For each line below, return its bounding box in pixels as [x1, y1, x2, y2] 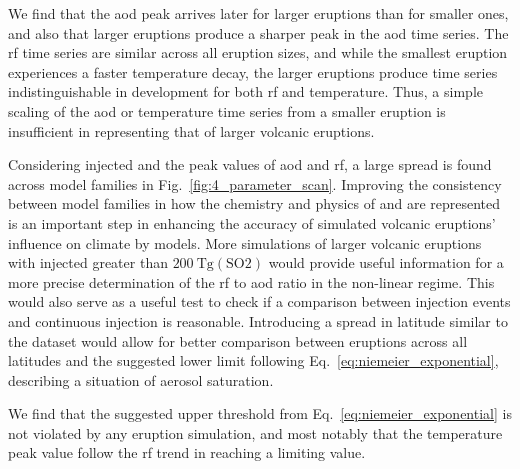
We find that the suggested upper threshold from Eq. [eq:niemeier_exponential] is [8, 403, 512, 424]
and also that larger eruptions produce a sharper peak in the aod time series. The [8, 22, 509, 43]
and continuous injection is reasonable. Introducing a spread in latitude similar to [8, 310, 508, 331]
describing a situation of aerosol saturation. [8, 369, 274, 390]
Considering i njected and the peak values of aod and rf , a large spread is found [8, 154, 492, 175]
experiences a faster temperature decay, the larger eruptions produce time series [8, 61, 498, 82]
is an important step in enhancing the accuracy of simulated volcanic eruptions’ [8, 212, 496, 233]
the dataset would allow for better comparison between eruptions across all [8, 330, 468, 351]
